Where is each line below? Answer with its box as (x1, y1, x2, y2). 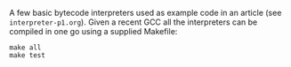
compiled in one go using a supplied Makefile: (9, 26, 178, 36)
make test (9, 51, 46, 60)
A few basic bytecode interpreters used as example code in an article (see (9, 8, 282, 18)
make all (9, 43, 42, 52)
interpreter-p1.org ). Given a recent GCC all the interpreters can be (9, 17, 258, 27)
